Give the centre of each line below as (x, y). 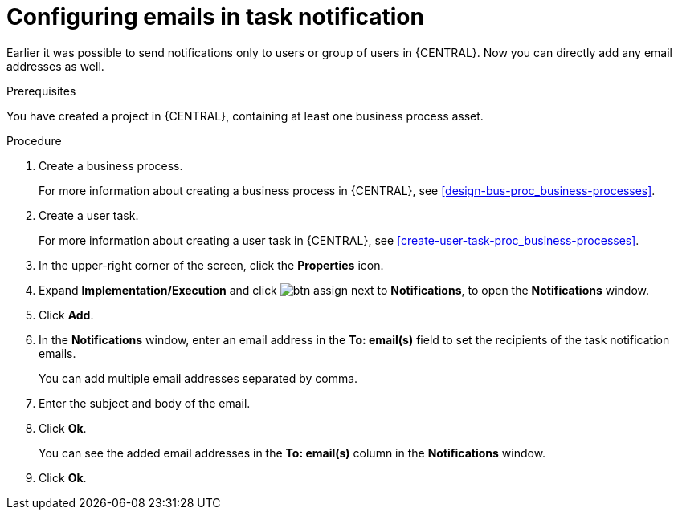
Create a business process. (111, 165)
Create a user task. (89, 215)
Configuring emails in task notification (215, 17)
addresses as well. (55, 66)
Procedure (34, 140)
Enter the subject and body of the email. (145, 403)
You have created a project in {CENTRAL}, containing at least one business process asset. (245, 116)
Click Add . (66, 315)
